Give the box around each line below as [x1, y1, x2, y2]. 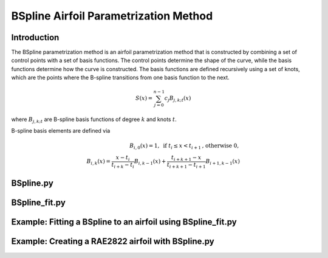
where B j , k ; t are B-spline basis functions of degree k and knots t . [11, 116, 177, 124]
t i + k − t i [111, 161, 135, 170]
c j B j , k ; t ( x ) [164, 95, 191, 103]
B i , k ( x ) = [86, 158, 111, 167]
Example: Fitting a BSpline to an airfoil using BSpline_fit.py [11, 217, 237, 228]
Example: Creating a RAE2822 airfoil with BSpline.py [11, 236, 215, 246]
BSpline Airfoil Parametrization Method [11, 9, 213, 23]
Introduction [11, 32, 60, 43]
